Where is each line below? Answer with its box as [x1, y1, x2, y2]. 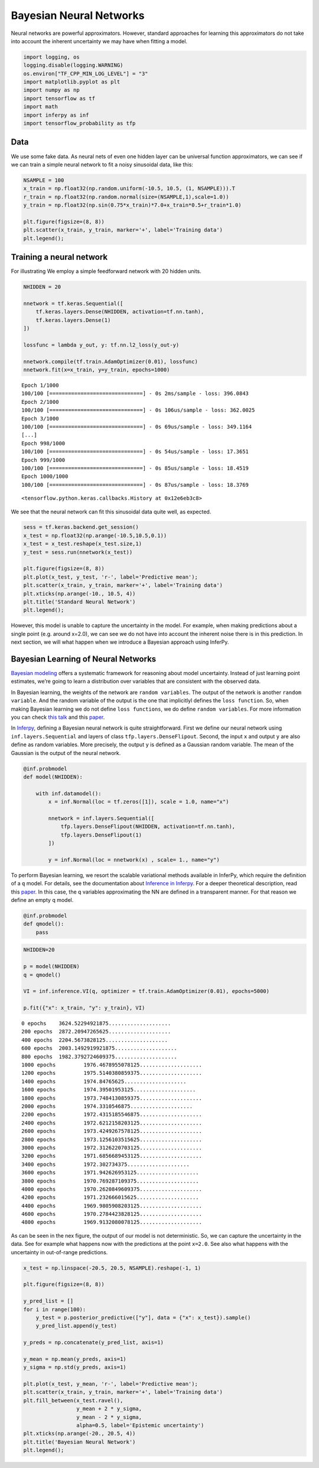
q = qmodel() [23, 971, 61, 978]
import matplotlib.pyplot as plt [23, 79, 121, 85]
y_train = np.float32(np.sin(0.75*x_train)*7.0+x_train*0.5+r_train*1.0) [23, 202, 242, 208]
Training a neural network [11, 252, 108, 262]
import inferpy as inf [23, 111, 89, 118]
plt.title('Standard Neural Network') [23, 599, 136, 605]
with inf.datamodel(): [35, 790, 102, 796]
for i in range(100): [23, 1306, 86, 1313]
